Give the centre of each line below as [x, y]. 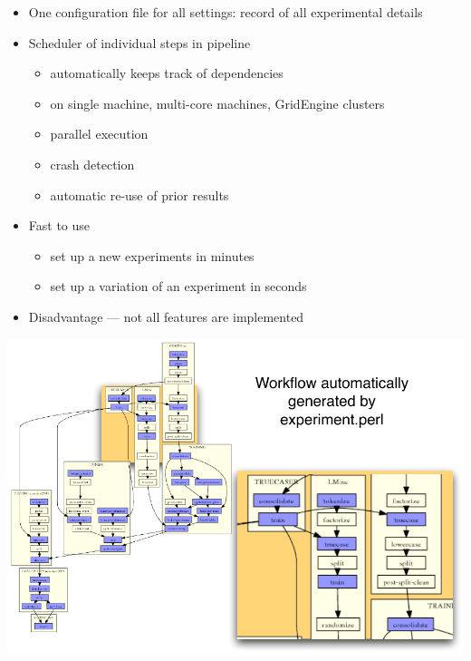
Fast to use [59, 225]
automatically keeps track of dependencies [167, 73]
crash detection [92, 164]
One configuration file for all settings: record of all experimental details [226, 12]
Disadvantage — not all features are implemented [166, 316]
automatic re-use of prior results [139, 194]
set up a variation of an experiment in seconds [178, 286]
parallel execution [99, 134]
